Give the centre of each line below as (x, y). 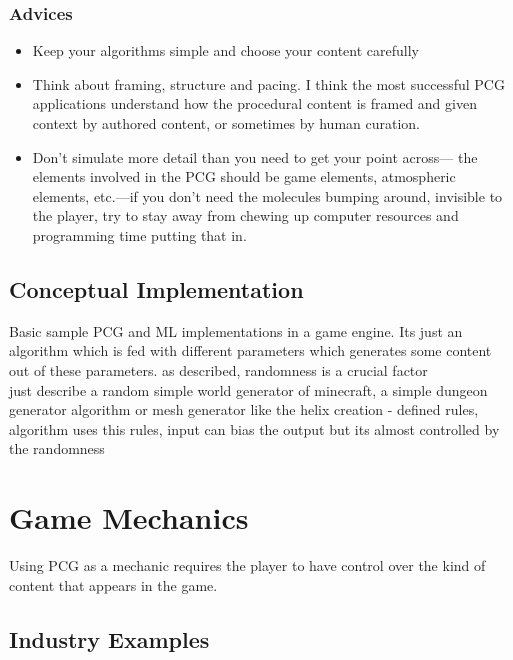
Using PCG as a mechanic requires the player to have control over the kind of (247, 565)
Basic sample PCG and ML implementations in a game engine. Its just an (236, 330)
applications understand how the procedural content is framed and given (254, 103)
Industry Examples (109, 638)
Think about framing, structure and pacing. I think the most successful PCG (268, 83)
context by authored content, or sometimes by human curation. (226, 123)
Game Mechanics (129, 517)
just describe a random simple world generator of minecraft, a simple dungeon (248, 389)
